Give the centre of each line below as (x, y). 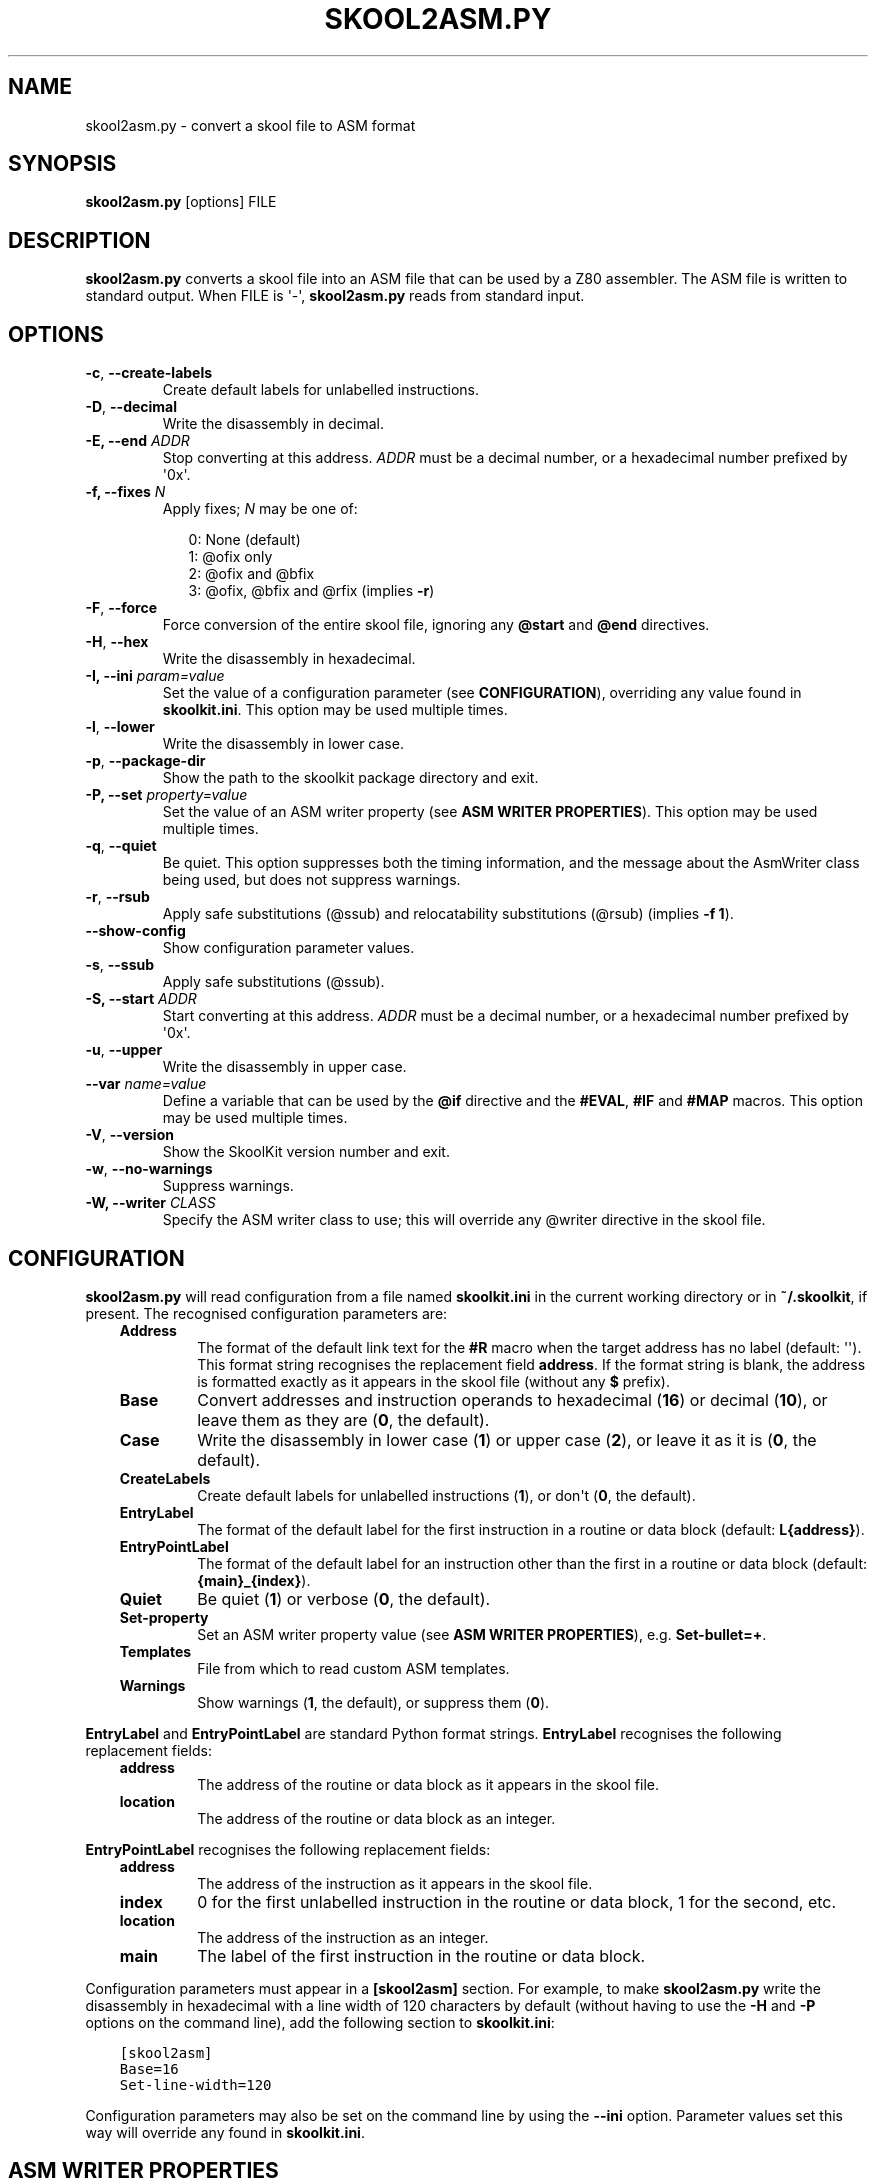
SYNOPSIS (62, 164)
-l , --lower (120, 727)
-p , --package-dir (145, 761)
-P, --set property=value (166, 795)
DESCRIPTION (79, 240)
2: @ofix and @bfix (251, 574)
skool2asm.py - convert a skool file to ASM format (250, 125)
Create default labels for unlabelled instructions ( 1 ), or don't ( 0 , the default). (446, 1495)
